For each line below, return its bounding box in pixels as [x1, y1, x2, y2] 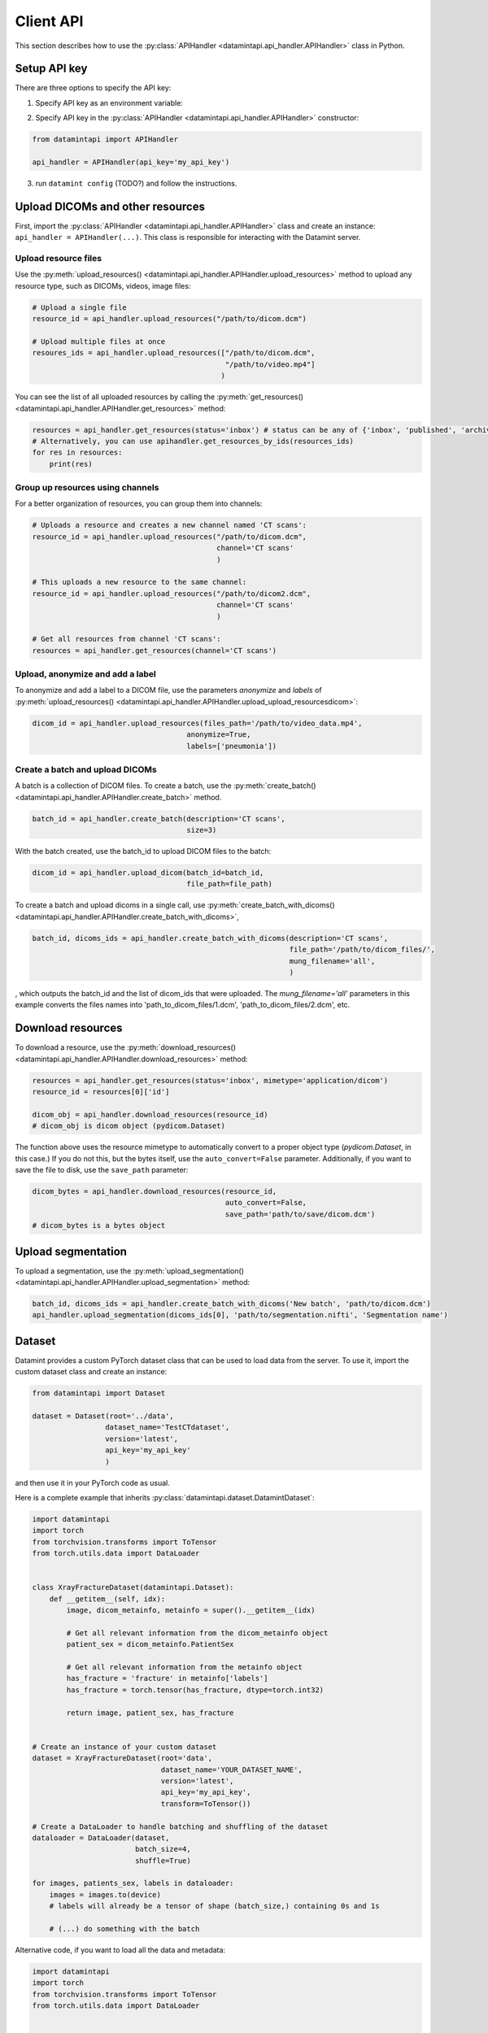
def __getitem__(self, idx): [49, 1594, 166, 1604]
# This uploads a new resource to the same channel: [32, 577, 247, 587]
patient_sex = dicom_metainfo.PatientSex [66, 1639, 234, 1649]
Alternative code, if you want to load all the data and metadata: [15, 1945, 226, 1955]
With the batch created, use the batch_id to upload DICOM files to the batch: [15, 847, 272, 856]
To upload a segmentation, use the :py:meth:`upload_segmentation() [15, 1265, 244, 1276]
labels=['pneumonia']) [186, 741, 277, 751]
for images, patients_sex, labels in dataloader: [32, 1878, 234, 1888]
